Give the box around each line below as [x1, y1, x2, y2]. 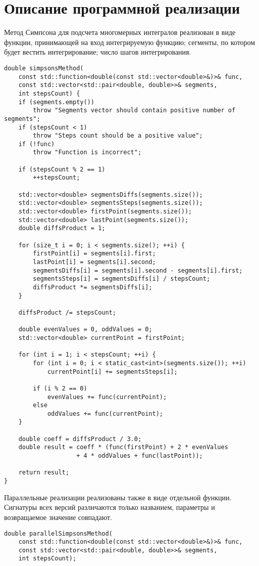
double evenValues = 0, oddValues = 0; [18, 326, 152, 333]
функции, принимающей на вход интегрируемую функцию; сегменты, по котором [4, 36, 255, 47]
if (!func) [18, 140, 55, 148]
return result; [18, 469, 69, 476]
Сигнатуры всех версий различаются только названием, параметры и [4, 502, 215, 512]
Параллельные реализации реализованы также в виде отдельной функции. [4, 492, 232, 502]
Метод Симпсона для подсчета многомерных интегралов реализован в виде [4, 27, 236, 37]
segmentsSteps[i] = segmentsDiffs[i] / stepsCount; [33, 275, 211, 283]
